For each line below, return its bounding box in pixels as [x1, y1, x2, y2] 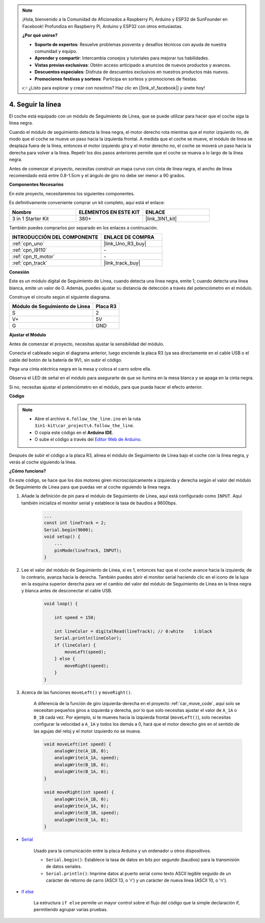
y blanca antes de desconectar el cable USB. [21, 588, 112, 594]
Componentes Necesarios [9, 182, 64, 187]
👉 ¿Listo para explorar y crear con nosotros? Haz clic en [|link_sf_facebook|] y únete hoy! [22, 85, 205, 91]
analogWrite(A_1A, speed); [54, 755, 120, 761]
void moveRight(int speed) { [44, 790, 114, 795]
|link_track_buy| [104, 259, 140, 266]
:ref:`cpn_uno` [12, 240, 45, 247]
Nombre [12, 209, 32, 215]
